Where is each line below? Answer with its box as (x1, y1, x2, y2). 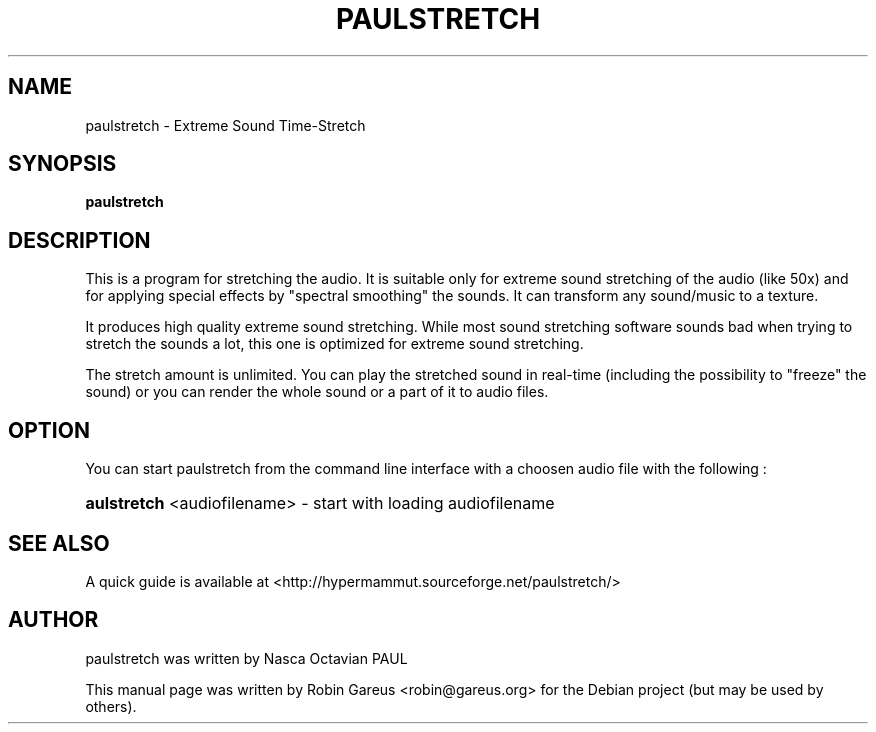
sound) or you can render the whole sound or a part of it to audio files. (85, 383, 549, 401)
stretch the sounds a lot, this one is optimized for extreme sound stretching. (85, 335, 584, 353)
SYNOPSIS (8, 151, 117, 177)
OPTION (8, 417, 90, 443)
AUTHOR (8, 607, 99, 633)
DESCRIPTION (8, 227, 151, 253)
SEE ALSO (8, 530, 110, 556)
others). (85, 697, 137, 715)
